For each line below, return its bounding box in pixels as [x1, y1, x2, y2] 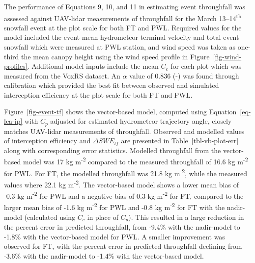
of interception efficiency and [4, 135, 91, 146]
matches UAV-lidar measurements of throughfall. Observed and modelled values [4, 126, 245, 136]
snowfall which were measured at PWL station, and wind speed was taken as [4, 42, 236, 52]
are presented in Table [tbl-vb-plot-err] [121, 135, 239, 146]
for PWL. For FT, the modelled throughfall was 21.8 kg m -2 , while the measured [4, 166, 247, 178]
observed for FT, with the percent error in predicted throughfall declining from [4, 241, 242, 251]
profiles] [4, 61, 28, 71]
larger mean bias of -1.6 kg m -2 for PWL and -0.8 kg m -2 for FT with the [4, 201, 225, 212]
